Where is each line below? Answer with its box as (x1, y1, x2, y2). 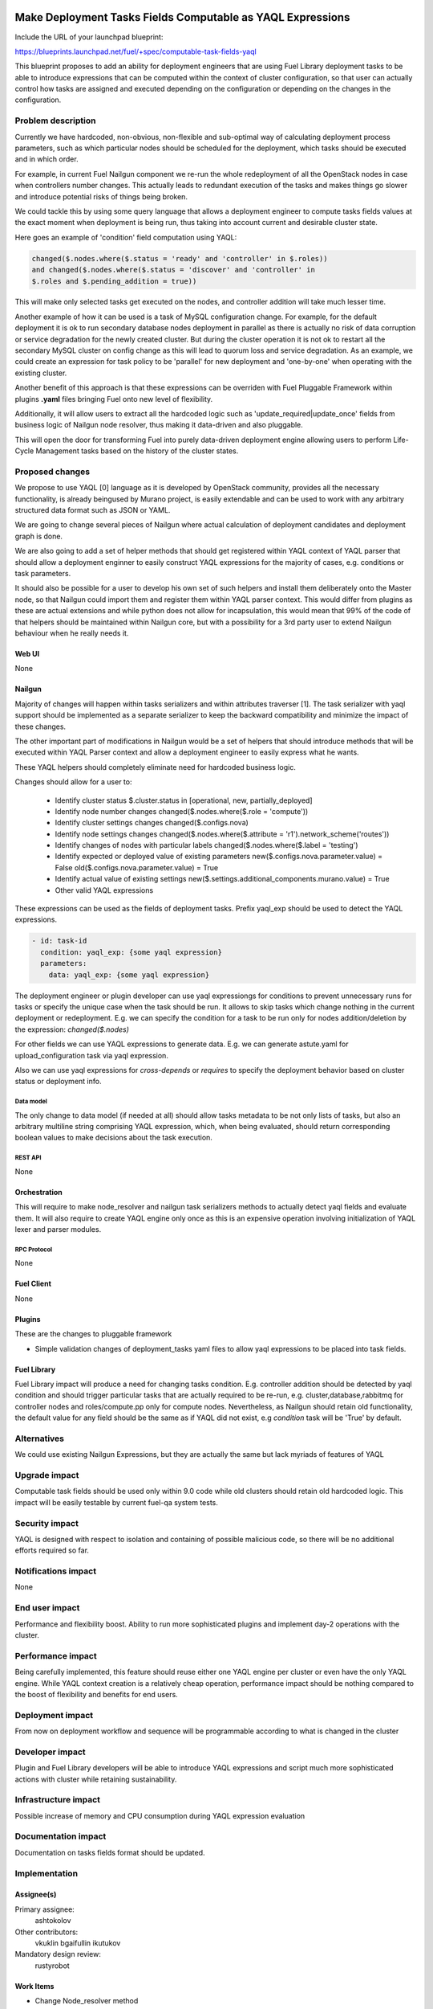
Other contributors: (14, 1927, 79, 1937)
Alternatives (14, 1433, 64, 1444)
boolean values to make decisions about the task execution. (14, 1133, 212, 1143)
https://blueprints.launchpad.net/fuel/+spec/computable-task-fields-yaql (14, 47, 257, 56)
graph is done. (14, 531, 63, 541)
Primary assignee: (14, 1905, 75, 1914)
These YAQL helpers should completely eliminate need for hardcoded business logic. (14, 762, 296, 771)
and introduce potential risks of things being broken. (14, 191, 188, 201)
